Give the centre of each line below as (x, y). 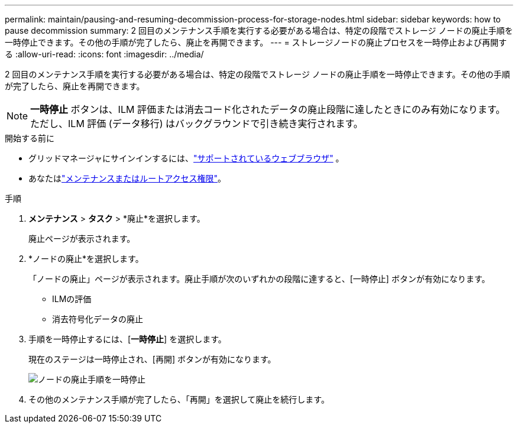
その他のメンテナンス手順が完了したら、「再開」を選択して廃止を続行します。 (179, 399)
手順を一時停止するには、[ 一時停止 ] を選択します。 (127, 339)
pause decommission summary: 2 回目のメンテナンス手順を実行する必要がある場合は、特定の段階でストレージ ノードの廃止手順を (259, 30)
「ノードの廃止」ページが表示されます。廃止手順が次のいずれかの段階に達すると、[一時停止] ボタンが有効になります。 (259, 279)
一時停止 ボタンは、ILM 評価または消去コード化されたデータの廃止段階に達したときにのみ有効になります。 (268, 109)
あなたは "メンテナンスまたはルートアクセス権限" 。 (127, 178)
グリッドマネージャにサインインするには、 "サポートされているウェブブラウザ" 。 (186, 158)
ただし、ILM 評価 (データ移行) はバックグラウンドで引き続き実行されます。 (197, 124)
